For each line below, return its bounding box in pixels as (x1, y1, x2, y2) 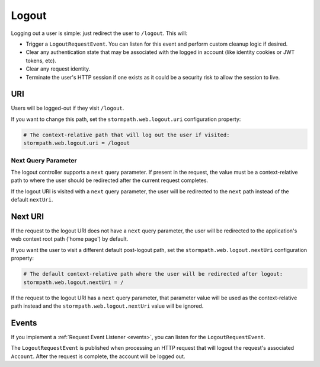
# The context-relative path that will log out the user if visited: (23, 131, 230, 138)
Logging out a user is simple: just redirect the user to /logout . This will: (11, 30, 188, 37)
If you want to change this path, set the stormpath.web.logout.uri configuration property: (11, 116, 241, 123)
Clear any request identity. (25, 65, 91, 72)
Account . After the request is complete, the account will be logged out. (11, 353, 185, 360)
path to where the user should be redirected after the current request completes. (11, 177, 209, 184)
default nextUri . (11, 196, 53, 203)
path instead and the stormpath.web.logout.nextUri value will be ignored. (11, 302, 204, 309)
